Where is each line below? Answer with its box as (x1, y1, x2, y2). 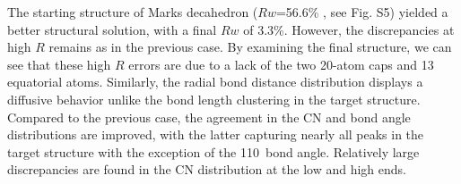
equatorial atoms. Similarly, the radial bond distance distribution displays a (7, 72, 423, 91)
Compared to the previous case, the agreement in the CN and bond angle (7, 107, 411, 126)
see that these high (7, 54, 111, 73)
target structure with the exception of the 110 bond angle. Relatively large (7, 142, 420, 161)
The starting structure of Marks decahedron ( (7, 3, 258, 21)
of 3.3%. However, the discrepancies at (243, 20, 455, 38)
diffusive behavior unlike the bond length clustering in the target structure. (7, 89, 421, 108)
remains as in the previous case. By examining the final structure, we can (48, 38, 452, 56)
